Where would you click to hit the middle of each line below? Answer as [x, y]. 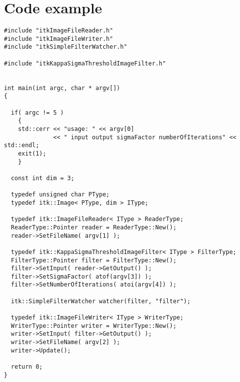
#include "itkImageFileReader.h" [59, 31]
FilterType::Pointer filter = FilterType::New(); [94, 260]
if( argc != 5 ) [37, 112]
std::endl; [22, 145]
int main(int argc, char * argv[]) [62, 88]
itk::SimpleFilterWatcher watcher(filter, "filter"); [101, 301]
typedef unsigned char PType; [60, 195]
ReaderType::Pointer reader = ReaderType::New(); [94, 227]
